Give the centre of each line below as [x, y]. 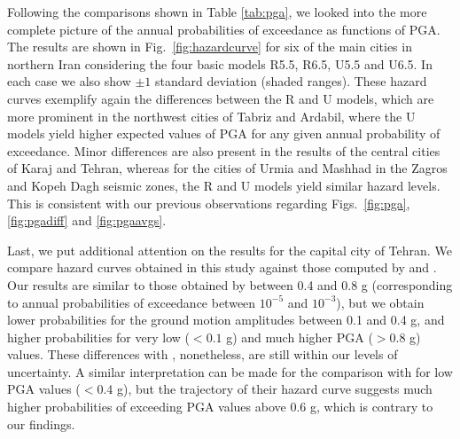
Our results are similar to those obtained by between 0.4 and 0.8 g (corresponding [230, 284]
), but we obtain [380, 302]
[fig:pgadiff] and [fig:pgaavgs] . [87, 220]
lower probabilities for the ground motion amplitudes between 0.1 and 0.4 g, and [226, 320]
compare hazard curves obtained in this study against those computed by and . [222, 267]
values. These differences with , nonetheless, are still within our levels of [203, 354]
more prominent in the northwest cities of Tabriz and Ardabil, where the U [211, 116]
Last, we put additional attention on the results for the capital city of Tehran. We [230, 250]
